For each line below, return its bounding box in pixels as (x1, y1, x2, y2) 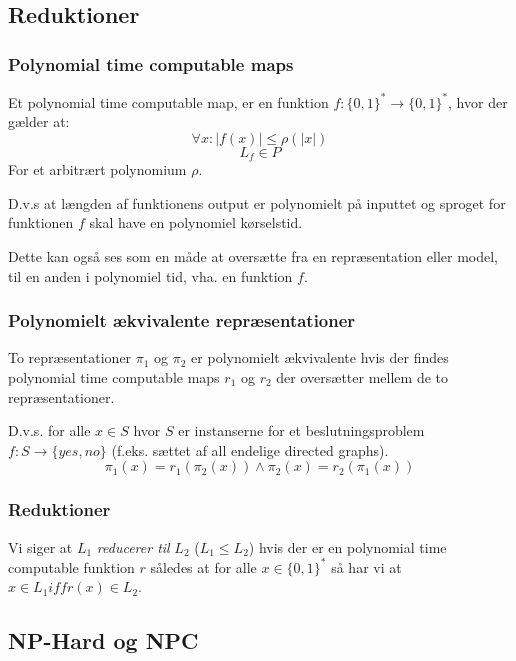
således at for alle (150, 556, 257, 577)
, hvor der (448, 91, 508, 112)
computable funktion (8, 556, 135, 577)
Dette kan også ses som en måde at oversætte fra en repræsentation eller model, (8, 245, 498, 266)
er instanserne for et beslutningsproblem (178, 420, 425, 441)
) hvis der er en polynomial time (248, 536, 447, 557)
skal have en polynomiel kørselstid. (89, 212, 303, 233)
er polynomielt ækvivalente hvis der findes (191, 347, 449, 368)
